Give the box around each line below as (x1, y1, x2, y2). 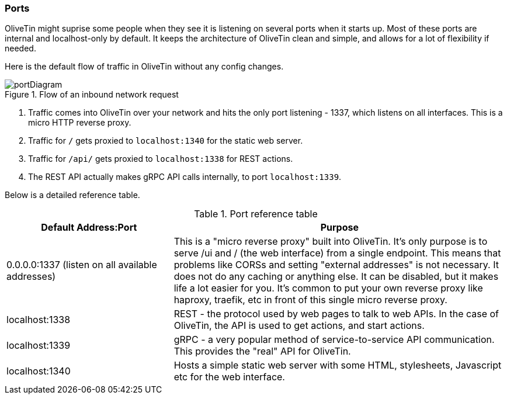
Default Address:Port (41, 221, 137, 234)
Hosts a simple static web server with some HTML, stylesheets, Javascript (173, 359, 502, 372)
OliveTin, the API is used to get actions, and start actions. (173, 320, 425, 332)
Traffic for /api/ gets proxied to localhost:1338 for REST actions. (28, 154, 293, 164)
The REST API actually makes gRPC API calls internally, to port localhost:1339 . (28, 172, 342, 182)
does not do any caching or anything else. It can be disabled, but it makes (173, 270, 499, 283)
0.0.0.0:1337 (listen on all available (6, 259, 157, 271)
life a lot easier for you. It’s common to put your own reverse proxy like (173, 282, 483, 294)
